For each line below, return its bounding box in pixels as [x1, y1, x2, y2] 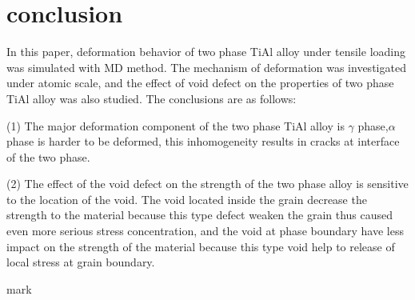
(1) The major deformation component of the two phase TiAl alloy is [6, 117, 345, 134]
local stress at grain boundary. [6, 254, 155, 270]
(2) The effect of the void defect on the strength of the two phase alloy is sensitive [6, 175, 409, 192]
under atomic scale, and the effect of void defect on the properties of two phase [6, 74, 394, 91]
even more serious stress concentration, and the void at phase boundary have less [6, 222, 404, 239]
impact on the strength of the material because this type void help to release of [6, 238, 395, 254]
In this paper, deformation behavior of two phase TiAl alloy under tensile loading [6, 43, 405, 60]
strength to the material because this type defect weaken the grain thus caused [6, 206, 393, 223]
